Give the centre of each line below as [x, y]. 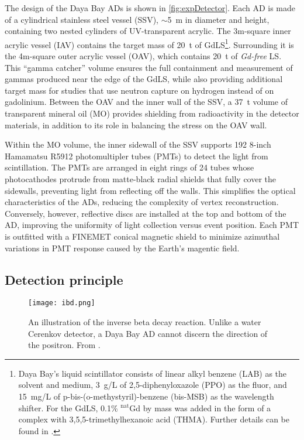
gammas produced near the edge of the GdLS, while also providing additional [144, 79]
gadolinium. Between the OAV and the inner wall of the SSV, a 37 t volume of [146, 102]
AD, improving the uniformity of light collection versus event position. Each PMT [152, 225]
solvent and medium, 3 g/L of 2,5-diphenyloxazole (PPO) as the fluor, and [153, 385]
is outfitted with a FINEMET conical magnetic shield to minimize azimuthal [142, 236]
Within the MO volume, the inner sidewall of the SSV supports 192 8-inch [138, 144]
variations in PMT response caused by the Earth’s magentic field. [122, 248]
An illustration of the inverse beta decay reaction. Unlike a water [145, 321]
